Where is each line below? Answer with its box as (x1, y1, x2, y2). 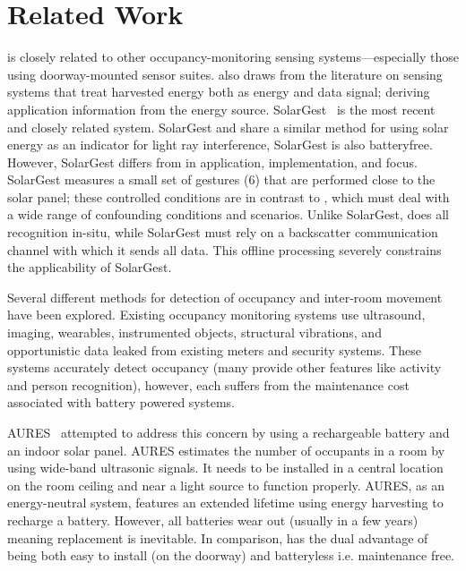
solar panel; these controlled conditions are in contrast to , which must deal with (7, 187, 450, 206)
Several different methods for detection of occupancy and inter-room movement (7, 287, 443, 306)
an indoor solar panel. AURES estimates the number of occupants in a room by (7, 440, 445, 459)
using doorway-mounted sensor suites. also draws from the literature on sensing (7, 64, 443, 83)
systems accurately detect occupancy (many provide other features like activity (7, 358, 442, 377)
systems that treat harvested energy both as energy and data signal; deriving (7, 82, 430, 101)
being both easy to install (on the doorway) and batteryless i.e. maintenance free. (7, 546, 454, 565)
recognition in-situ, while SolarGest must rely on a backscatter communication (7, 223, 438, 242)
